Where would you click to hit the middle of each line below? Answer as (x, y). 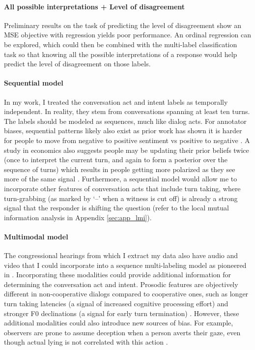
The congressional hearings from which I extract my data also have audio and (121, 255)
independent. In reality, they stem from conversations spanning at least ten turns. (127, 111)
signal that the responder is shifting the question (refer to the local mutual (116, 208)
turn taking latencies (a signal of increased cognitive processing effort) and (116, 304)
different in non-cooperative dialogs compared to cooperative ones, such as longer (126, 294)
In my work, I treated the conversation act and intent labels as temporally (116, 102)
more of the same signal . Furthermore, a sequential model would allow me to (121, 179)
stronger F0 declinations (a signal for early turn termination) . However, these (122, 313)
